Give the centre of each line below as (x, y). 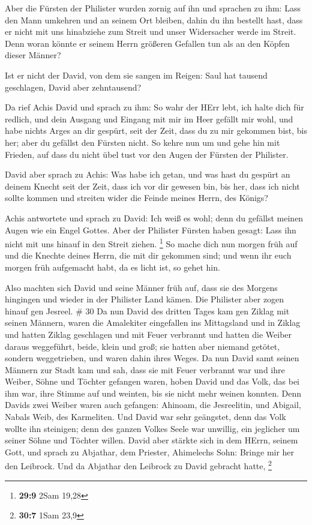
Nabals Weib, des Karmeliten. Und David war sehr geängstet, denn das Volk (145, 417)
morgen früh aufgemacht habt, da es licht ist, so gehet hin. (112, 267)
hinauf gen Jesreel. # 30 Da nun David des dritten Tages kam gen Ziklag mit (147, 310)
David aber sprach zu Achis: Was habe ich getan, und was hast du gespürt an (148, 174)
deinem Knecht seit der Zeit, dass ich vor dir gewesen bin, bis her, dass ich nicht (152, 186)
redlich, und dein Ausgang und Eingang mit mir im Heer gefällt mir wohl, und (149, 118)
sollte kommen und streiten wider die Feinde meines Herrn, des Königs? (136, 198)
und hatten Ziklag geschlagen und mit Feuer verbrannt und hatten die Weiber (148, 334)
